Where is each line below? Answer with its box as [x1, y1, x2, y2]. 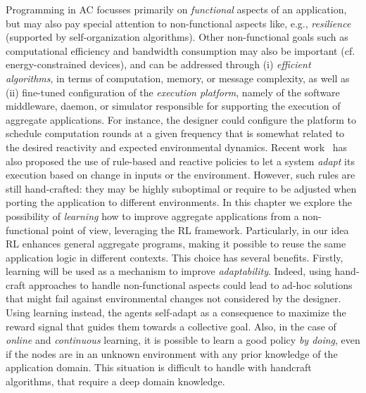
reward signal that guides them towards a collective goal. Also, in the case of [6, 318, 336, 333]
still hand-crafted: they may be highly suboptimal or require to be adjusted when [6, 181, 357, 195]
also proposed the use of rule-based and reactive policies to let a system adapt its [6, 153, 355, 168]
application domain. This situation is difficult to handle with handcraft [6, 360, 312, 375]
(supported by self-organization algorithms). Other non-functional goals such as [6, 30, 348, 44]
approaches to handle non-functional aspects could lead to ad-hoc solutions [29, 277, 353, 292]
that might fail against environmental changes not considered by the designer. [6, 291, 341, 306]
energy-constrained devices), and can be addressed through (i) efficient [6, 57, 311, 72]
